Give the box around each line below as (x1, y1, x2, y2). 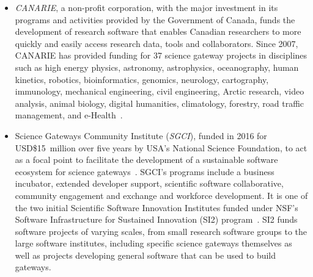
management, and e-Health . (15, 109, 123, 121)
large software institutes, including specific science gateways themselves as (15, 237, 292, 250)
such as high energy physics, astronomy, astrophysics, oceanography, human (15, 60, 299, 73)
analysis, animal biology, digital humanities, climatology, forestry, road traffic (15, 96, 304, 109)
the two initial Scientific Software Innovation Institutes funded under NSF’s (15, 201, 298, 214)
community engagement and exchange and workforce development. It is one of (15, 189, 308, 201)
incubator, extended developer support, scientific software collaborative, (15, 177, 284, 190)
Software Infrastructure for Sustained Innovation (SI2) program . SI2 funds (15, 213, 298, 226)
